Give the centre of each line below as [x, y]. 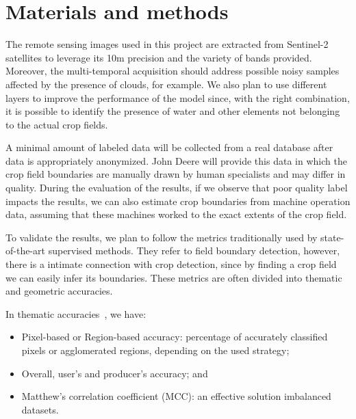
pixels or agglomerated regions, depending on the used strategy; [155, 350]
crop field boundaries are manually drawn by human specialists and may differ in [176, 174]
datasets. [40, 409]
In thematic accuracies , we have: [76, 313]
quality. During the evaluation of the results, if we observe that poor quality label [177, 188]
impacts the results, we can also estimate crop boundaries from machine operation [178, 201]
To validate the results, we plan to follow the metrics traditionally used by [162, 237]
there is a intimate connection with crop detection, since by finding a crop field [171, 264]
